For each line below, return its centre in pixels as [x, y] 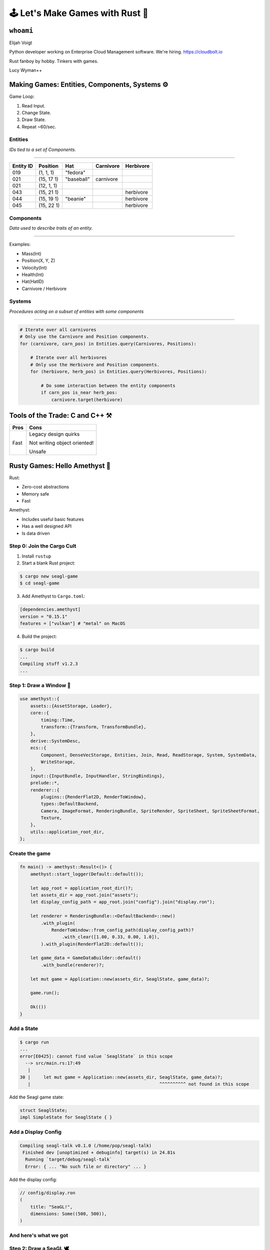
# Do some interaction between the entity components [108, 385]
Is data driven [36, 533]
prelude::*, [45, 783]
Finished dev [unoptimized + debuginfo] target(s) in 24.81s [99, 1152]
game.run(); [45, 993]
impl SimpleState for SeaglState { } [66, 1117]
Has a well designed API [47, 526]
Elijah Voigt [21, 43]
